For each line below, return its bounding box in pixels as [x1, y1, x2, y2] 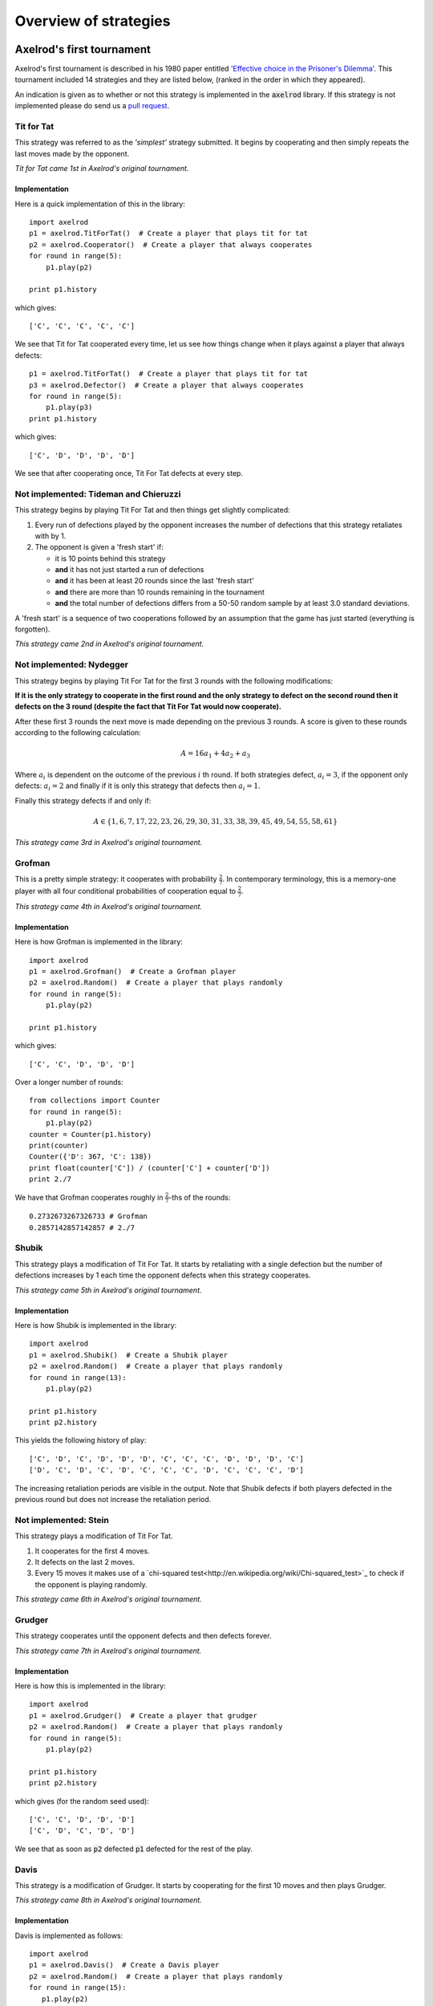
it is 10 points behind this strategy [55, 554, 166, 563]
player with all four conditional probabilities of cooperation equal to [14, 887, 237, 896]
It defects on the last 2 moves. [34, 1557, 136, 1566]
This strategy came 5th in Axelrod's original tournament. [14, 1285, 202, 1295]
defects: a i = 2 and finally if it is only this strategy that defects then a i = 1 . [14, 781, 261, 793]
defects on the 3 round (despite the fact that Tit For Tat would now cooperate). [14, 702, 282, 712]
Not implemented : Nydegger [14, 659, 128, 670]
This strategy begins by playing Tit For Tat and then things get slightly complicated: [14, 506, 290, 515]
